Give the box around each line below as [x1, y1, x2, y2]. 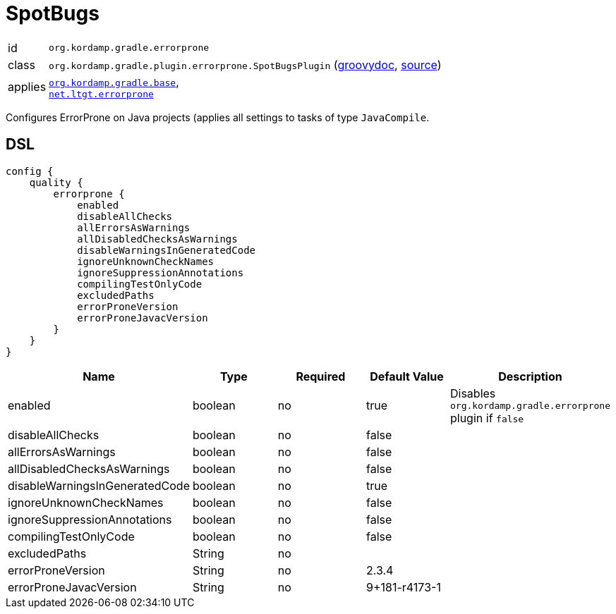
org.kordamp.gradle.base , [49, 74, 179, 89]
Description [498, 369, 562, 383]
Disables [449, 386, 496, 400]
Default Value [370, 369, 444, 383]
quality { [29, 176, 83, 188]
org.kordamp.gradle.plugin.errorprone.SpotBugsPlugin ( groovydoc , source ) [49, 57, 442, 72]
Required [296, 369, 346, 383]
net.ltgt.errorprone [49, 88, 154, 99]
